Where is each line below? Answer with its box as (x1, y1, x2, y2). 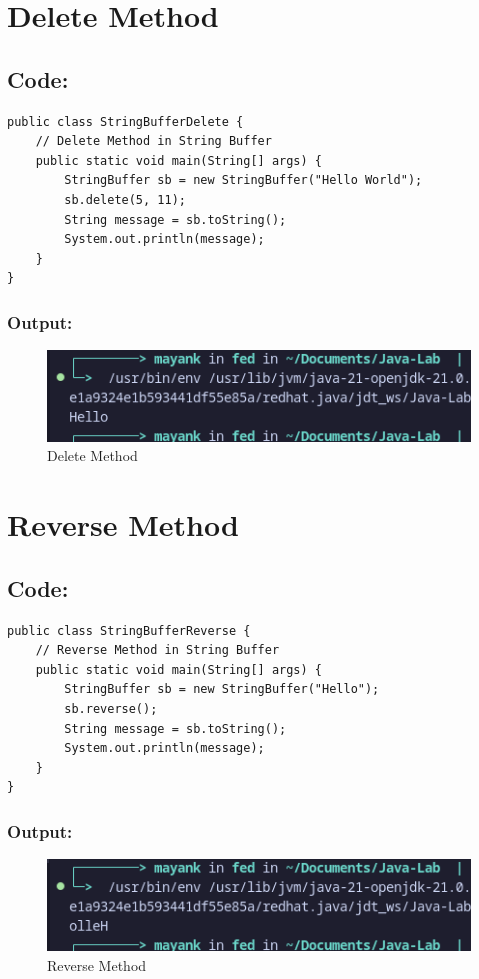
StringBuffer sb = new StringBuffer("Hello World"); (64, 173, 423, 188)
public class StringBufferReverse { (7, 623, 251, 638)
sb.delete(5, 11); (64, 192, 186, 207)
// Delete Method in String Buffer (35, 134, 272, 149)
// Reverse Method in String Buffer (35, 643, 280, 658)
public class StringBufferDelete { (7, 114, 244, 129)
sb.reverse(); (64, 702, 158, 717)
